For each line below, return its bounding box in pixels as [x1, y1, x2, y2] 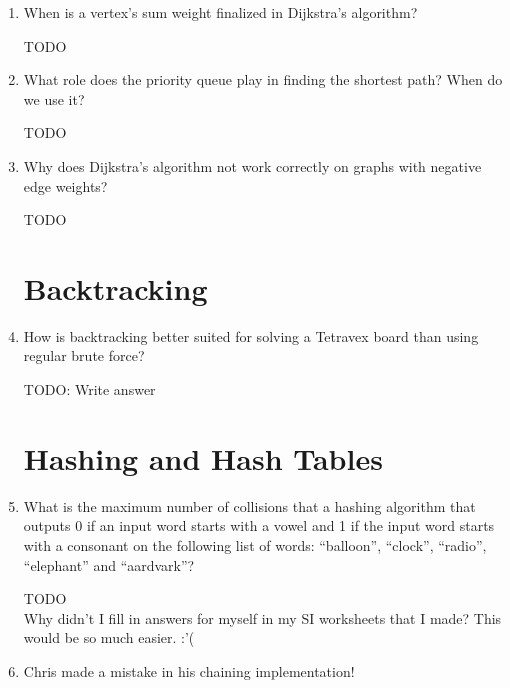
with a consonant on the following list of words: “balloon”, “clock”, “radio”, [23, 534, 487, 555]
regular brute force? [23, 345, 145, 366]
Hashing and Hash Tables [23, 437, 383, 478]
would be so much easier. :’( [23, 627, 195, 648]
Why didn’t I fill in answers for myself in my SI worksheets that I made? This [23, 607, 502, 628]
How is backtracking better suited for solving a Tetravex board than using [23, 325, 479, 346]
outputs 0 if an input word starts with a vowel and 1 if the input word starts [23, 515, 495, 536]
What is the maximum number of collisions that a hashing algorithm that [23, 495, 476, 516]
